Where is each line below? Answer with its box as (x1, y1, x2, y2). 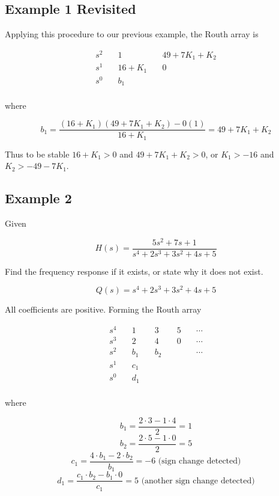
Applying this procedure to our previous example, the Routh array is (5, 28, 259, 40)
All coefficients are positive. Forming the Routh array (5, 303, 202, 316)
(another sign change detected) (141, 476, 255, 485)
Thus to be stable (5, 147, 70, 160)
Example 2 (5, 189, 72, 207)
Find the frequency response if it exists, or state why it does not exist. (5, 265, 263, 277)
